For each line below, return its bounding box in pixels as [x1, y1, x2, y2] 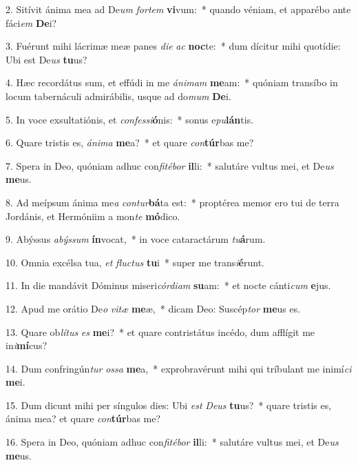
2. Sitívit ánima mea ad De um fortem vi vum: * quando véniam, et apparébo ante [6, 2, 351, 16]
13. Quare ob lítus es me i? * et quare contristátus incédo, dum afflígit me [6, 324, 315, 339]
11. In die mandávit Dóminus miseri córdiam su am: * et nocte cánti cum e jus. [6, 278, 331, 293]
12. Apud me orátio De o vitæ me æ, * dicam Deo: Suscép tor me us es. [6, 301, 301, 315]
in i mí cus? [6, 338, 48, 353]
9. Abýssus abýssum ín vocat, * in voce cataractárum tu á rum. [6, 232, 266, 246]
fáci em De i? [6, 15, 57, 30]
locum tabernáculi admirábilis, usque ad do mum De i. [6, 88, 231, 103]
